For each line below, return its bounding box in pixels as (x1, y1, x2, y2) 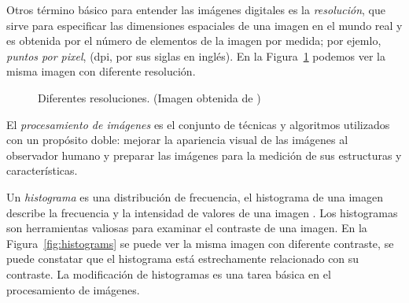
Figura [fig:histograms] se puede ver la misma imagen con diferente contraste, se (6, 235, 394, 251)
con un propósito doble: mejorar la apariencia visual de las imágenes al (6, 131, 348, 148)
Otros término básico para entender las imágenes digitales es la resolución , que (6, 2, 385, 17)
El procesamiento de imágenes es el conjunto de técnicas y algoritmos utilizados (6, 116, 390, 132)
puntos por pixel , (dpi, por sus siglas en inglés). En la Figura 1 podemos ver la (6, 47, 386, 64)
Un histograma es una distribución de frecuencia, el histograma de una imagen (6, 188, 384, 205)
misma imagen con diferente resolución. (6, 63, 196, 79)
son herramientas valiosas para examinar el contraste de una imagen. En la (6, 220, 367, 236)
